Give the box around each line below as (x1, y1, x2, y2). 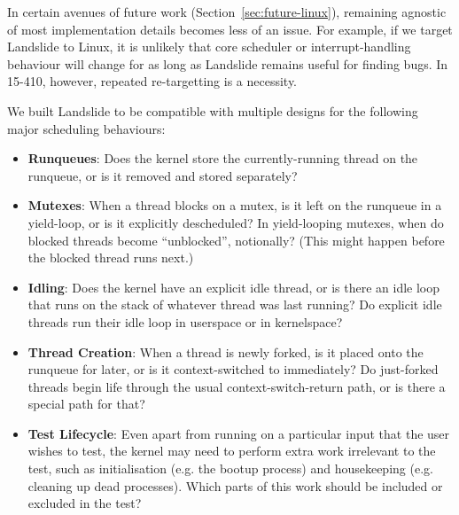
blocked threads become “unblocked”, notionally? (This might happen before (27, 230, 445, 249)
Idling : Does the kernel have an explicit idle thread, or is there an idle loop (27, 277, 440, 296)
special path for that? (27, 394, 145, 413)
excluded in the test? (27, 494, 142, 512)
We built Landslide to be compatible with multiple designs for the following (7, 101, 418, 120)
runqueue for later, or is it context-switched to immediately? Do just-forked (27, 360, 439, 378)
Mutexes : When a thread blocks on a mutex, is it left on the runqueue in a (27, 196, 442, 215)
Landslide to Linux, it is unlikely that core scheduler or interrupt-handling (7, 37, 411, 56)
